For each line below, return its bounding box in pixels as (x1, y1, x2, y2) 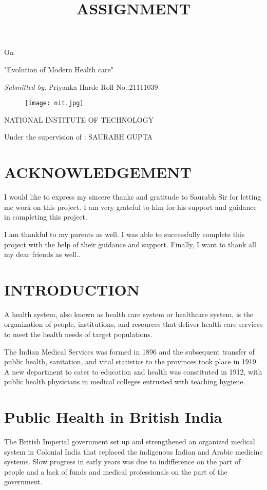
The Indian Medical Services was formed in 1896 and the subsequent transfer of (4, 346, 255, 357)
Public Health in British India (4, 406, 222, 427)
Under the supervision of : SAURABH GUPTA (4, 131, 153, 142)
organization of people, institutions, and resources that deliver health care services (4, 319, 263, 329)
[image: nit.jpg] (25, 100, 84, 107)
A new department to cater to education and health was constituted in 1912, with (4, 366, 262, 377)
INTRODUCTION (4, 279, 140, 300)
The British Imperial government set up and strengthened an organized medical (4, 436, 255, 447)
